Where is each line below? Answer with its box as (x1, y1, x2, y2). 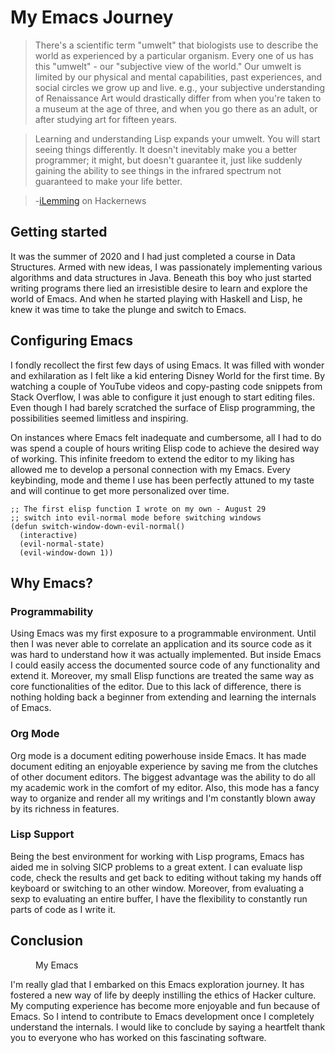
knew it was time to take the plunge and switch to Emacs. (10, 303, 247, 315)
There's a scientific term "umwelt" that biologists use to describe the (34, 39, 319, 51)
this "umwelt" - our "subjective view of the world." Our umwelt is (34, 60, 302, 72)
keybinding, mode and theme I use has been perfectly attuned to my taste (10, 474, 315, 486)
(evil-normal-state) (19, 539, 105, 549)
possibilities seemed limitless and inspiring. (10, 412, 189, 424)
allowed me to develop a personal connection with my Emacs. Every (10, 463, 291, 475)
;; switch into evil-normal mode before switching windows (10, 512, 262, 523)
